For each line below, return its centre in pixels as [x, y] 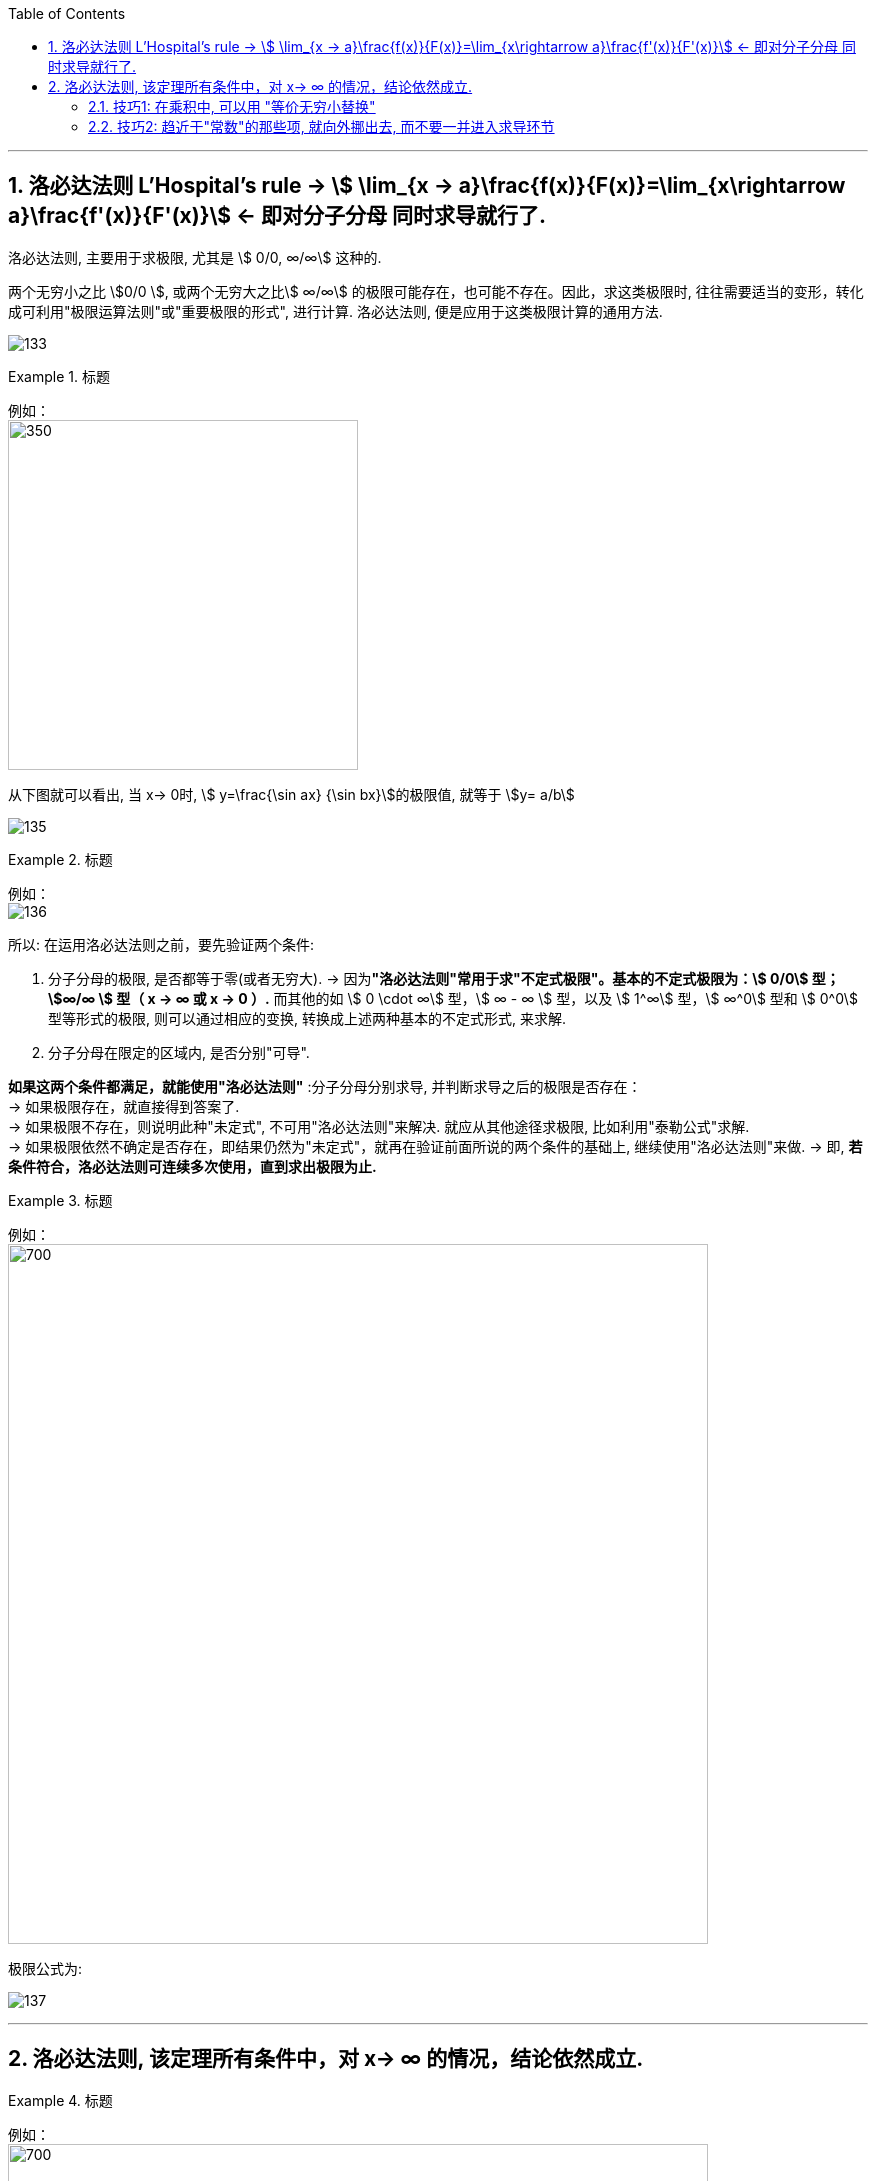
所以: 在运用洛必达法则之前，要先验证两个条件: [161, 944]
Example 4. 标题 [60, 2100]
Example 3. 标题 [60, 1200]
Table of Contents [67, 13]
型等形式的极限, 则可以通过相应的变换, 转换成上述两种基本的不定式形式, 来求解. [307, 1018]
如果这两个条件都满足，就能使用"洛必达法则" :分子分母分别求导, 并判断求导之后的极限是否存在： [325, 1086]
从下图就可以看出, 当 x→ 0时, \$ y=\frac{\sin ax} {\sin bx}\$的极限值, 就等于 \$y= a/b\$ [291, 794]
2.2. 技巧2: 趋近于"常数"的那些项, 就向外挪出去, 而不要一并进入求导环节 [321, 126]
